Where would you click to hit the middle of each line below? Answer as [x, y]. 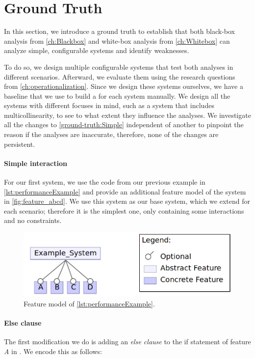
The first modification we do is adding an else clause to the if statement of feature [127, 342]
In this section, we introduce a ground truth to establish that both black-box [120, 31]
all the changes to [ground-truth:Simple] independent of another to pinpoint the [124, 124]
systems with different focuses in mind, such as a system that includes [109, 105]
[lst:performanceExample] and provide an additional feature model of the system [125, 191]
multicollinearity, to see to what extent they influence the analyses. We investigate [127, 115]
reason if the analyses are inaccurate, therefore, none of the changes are [111, 134]
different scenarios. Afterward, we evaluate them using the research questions [120, 76]
